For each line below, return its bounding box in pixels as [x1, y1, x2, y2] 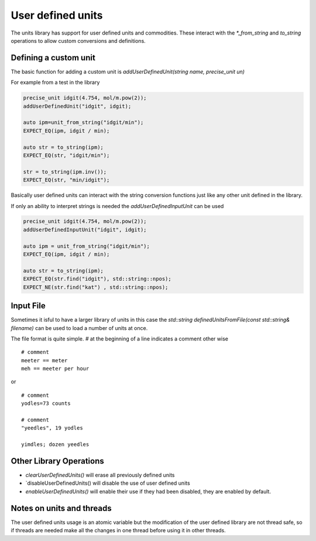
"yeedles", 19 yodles [21, 425, 83, 431]
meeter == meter [21, 357, 68, 363]
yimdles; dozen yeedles [21, 441, 90, 448]
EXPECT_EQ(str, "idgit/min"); [23, 152, 110, 158]
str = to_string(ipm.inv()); [23, 168, 107, 175]
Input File [11, 301, 46, 311]
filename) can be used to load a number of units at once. [11, 324, 148, 331]
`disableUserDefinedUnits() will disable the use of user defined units [25, 479, 190, 486]
